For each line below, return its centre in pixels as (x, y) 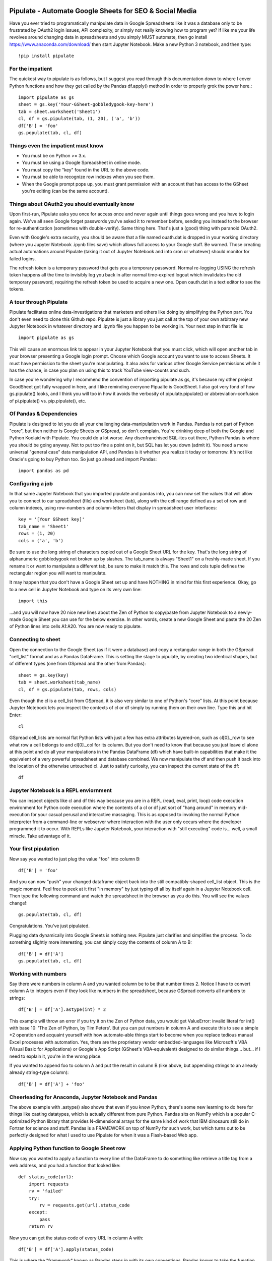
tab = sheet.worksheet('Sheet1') (59, 111)
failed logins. (23, 259)
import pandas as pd (44, 471)
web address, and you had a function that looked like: (65, 1165)
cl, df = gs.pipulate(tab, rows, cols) (67, 689)
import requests (49, 1184)
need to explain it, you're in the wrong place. (55, 1056)
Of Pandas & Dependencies (43, 414)
